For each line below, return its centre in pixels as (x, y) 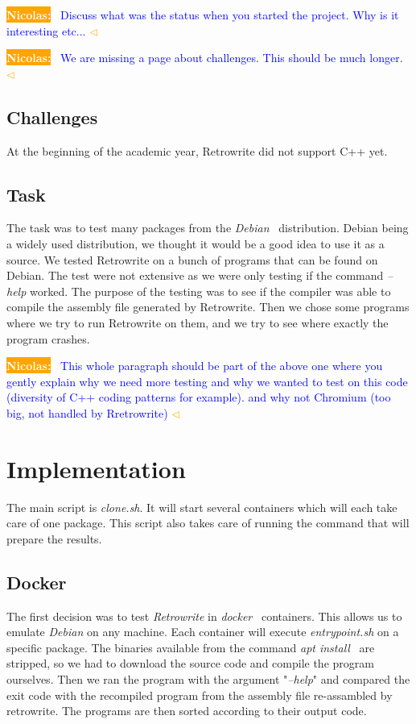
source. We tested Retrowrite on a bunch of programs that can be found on (192, 259)
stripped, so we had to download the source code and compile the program (190, 663)
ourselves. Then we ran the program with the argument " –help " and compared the (208, 678)
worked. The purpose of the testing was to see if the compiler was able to (210, 291)
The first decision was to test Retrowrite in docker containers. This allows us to (204, 616)
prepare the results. (54, 538)
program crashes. (48, 338)
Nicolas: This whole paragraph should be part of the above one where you (195, 366)
